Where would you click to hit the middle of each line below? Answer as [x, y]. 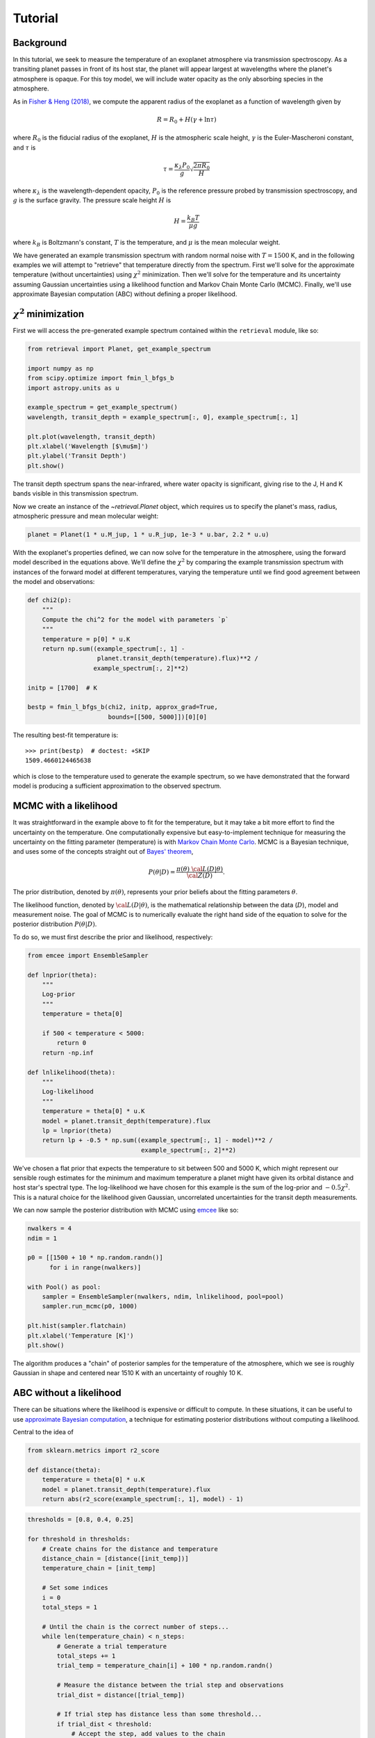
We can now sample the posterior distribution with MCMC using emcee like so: [126, 1210]
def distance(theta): [64, 1470]
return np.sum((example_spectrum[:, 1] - [114, 649]
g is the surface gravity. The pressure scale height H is [92, 200]
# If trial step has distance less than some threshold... [159, 1714]
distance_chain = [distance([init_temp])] [115, 1559]
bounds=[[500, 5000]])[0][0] [158, 717]
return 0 [72, 1043]
